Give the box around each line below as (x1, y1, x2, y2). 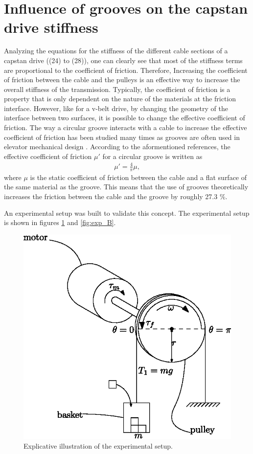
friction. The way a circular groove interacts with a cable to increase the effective (4, 122, 247, 133)
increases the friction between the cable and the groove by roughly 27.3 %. (4, 191, 228, 201)
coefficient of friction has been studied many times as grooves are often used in (4, 132, 240, 142)
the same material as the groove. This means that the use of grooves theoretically (4, 182, 249, 192)
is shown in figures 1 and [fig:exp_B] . (4, 217, 116, 227)
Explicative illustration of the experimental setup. (23, 440, 173, 451)
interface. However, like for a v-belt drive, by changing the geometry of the (4, 103, 228, 113)
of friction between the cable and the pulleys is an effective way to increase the (4, 74, 240, 85)
